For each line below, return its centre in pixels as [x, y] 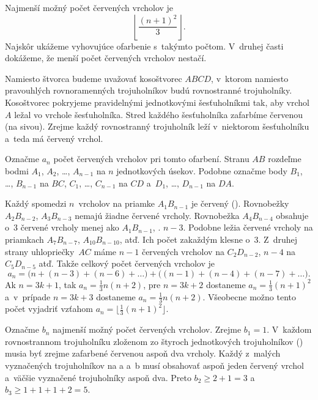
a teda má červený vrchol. [54, 138]
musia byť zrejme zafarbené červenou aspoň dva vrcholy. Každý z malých [143, 353]
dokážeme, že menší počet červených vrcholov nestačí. [106, 58]
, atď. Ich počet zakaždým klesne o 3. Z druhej [209, 239]
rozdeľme [285, 159]
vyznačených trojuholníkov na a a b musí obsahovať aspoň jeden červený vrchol [154, 365]
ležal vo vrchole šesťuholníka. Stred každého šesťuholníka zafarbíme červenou [158, 114]
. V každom [289, 329]
